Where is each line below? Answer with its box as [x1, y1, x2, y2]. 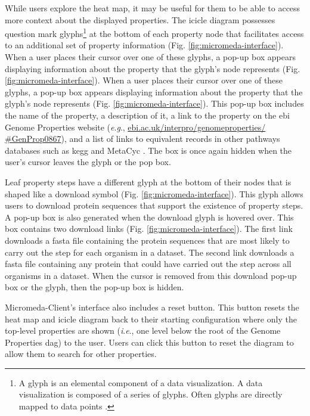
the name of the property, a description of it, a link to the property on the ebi [5, 109, 290, 121]
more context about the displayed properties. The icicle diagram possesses [5, 13, 275, 26]
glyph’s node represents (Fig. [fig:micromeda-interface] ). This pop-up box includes [5, 97, 304, 110]
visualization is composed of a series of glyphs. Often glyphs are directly [18, 388, 283, 401]
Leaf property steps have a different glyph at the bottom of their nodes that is [5, 175, 292, 188]
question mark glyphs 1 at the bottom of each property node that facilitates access [5, 26, 304, 39]
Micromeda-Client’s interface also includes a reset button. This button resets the [5, 300, 299, 313]
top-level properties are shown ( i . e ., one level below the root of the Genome [5, 324, 281, 337]
